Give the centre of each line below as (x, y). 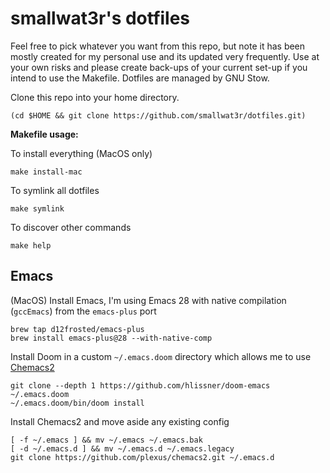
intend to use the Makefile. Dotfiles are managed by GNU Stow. (140, 78)
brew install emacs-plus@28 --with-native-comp (111, 338)
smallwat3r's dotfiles (100, 18)
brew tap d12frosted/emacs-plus (77, 329)
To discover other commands (71, 227)
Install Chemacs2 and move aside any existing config (120, 421)
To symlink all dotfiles (55, 190)
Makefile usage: (44, 134)
